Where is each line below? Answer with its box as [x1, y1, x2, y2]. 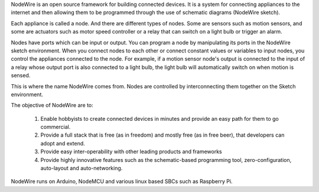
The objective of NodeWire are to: [11, 102, 94, 109]
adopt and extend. [40, 140, 85, 147]
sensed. [11, 72, 31, 79]
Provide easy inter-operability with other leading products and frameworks [40, 148, 222, 155]
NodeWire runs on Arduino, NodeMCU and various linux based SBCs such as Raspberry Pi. [11, 178, 233, 185]
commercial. [40, 124, 71, 131]
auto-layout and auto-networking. [40, 165, 123, 172]
